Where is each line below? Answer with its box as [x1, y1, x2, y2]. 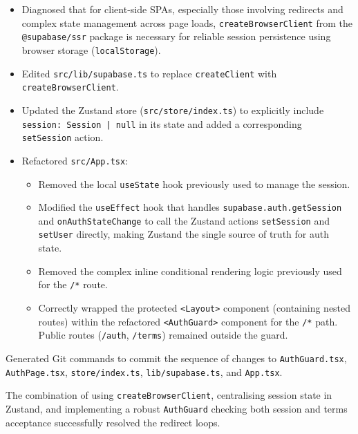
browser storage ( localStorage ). [21, 42, 161, 57]
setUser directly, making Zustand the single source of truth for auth [38, 227, 329, 241]
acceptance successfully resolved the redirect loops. [6, 415, 220, 429]
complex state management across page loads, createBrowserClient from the [21, 15, 353, 30]
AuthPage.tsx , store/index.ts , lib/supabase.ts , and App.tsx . [6, 364, 283, 379]
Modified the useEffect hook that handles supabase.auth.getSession [38, 200, 342, 214]
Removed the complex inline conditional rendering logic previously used [38, 263, 342, 278]
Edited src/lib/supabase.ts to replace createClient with [21, 66, 277, 80]
